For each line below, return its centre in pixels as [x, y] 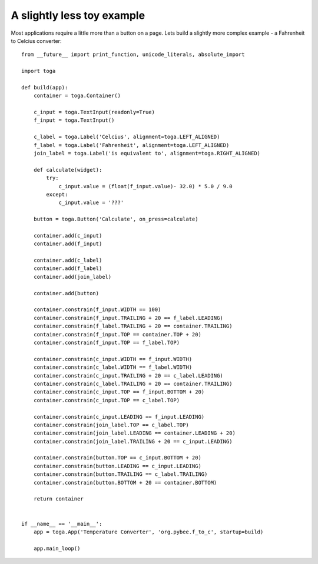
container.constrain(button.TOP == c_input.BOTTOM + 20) [117, 458]
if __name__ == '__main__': [62, 524]
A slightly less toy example [78, 15]
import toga [39, 71]
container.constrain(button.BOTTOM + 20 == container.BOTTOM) [125, 483]
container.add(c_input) [68, 236]
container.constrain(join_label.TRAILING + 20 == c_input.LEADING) [133, 441]
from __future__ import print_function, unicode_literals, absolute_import [133, 55]
